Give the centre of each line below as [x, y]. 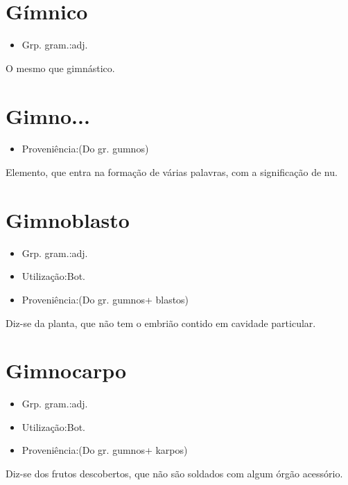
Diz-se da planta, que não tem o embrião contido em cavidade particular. [161, 323]
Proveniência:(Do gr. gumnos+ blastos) [105, 299]
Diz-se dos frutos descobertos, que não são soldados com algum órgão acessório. [174, 474]
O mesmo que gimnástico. [60, 68]
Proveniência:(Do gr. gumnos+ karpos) [105, 450]
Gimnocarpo [66, 370]
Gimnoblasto [68, 219]
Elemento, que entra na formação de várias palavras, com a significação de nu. [172, 172]
